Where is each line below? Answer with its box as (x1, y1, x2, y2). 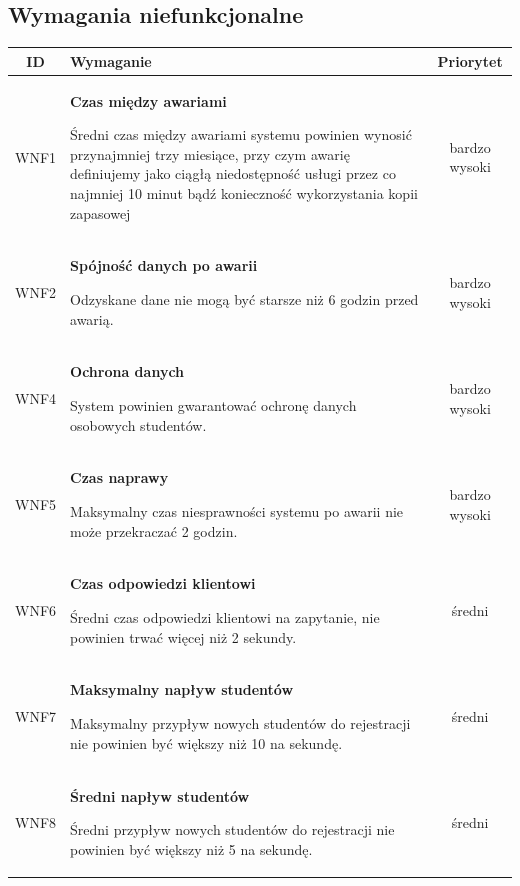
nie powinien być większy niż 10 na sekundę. (70, 732, 343, 753)
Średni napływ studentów (70, 785, 250, 806)
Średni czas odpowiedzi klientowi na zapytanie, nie (70, 607, 380, 628)
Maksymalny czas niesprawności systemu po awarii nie (70, 501, 404, 522)
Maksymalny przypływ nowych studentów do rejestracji (70, 713, 411, 734)
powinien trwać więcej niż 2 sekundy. (70, 626, 297, 647)
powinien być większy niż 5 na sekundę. (70, 838, 313, 859)
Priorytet (437, 50, 503, 71)
